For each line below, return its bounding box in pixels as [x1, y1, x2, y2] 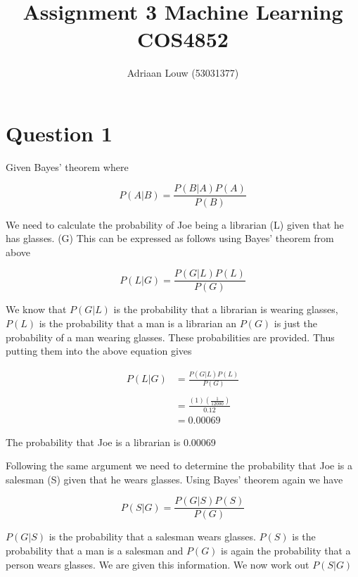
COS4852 [137, 25, 229, 53]
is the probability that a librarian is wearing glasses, [113, 302, 338, 317]
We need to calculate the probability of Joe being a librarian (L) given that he [6, 217, 344, 232]
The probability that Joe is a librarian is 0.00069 [6, 434, 216, 449]
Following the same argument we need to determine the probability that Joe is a [6, 458, 352, 473]
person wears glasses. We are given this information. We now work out [6, 557, 309, 571]
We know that [6, 302, 67, 317]
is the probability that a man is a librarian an [39, 315, 236, 330]
